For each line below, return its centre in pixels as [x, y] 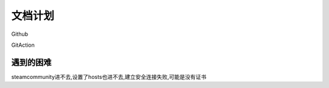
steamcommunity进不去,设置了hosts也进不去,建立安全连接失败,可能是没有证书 [109, 76]
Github [20, 34]
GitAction [23, 45]
